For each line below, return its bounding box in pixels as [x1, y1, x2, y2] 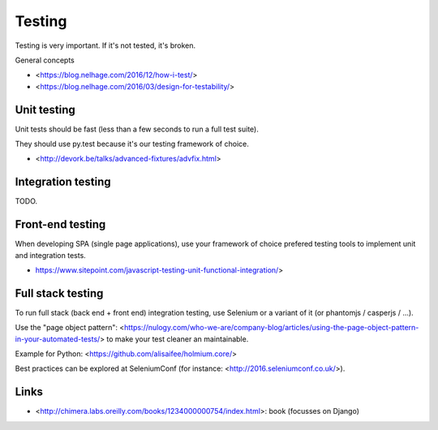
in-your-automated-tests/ [15, 333, 101, 344]
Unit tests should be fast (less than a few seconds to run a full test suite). [15, 124, 259, 134]
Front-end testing [15, 217, 106, 231]
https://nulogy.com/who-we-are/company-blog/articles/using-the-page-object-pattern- [123, 323, 419, 333]
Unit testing [15, 102, 76, 117]
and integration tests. [15, 250, 87, 260]
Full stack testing [15, 286, 104, 300]
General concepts [15, 55, 75, 65]
